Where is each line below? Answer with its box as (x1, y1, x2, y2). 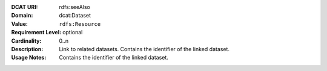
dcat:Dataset (59, 12, 91, 19)
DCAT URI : (11, 4, 39, 10)
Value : (11, 20, 28, 27)
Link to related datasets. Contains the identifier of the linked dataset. (59, 45, 230, 52)
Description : (11, 45, 44, 52)
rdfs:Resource (59, 20, 101, 27)
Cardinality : (11, 37, 42, 45)
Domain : (11, 12, 33, 19)
